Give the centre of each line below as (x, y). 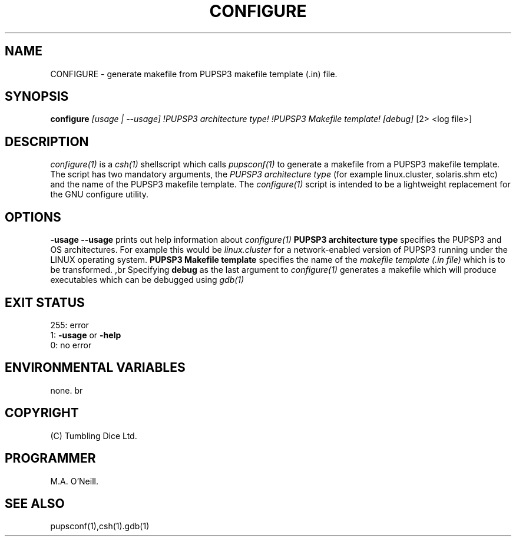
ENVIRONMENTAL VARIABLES (95, 368)
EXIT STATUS (45, 302)
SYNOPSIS (37, 97)
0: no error (71, 345)
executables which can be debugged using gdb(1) (147, 280)
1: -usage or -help (86, 335)
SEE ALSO (35, 503)
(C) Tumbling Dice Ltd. (94, 436)
